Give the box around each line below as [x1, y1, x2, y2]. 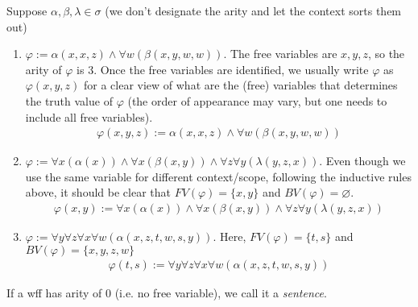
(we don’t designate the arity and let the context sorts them [105, 2, 402, 19]
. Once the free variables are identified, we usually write [93, 60, 369, 77]
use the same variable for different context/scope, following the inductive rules [25, 168, 412, 185]
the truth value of [25, 92, 113, 109]
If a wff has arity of [6, 284, 102, 301]
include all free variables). [25, 108, 153, 125]
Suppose [6, 2, 48, 19]
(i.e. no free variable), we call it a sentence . [114, 284, 327, 301]
